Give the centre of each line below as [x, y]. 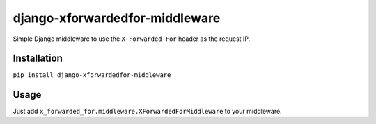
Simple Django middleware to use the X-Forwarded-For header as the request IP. [132, 39]
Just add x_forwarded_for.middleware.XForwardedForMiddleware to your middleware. [147, 112]
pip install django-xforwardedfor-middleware [92, 75]
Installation [38, 59]
